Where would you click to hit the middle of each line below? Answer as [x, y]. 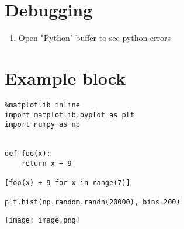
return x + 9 [46, 163]
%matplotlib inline [42, 105]
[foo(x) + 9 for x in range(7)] [67, 183]
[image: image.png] [42, 221]
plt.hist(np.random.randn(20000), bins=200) [93, 202]
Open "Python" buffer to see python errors [95, 38]
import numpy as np [42, 125]
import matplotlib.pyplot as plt [70, 115]
